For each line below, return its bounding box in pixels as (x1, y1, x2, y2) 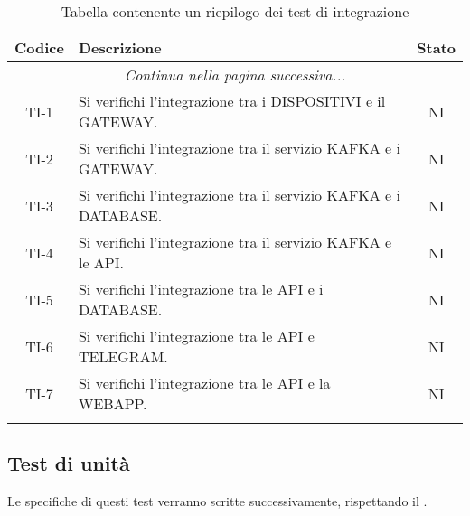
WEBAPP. (78, 393, 147, 414)
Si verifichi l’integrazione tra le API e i (78, 278, 324, 299)
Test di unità (7, 449, 130, 477)
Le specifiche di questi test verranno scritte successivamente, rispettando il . (7, 492, 428, 511)
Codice (14, 37, 64, 58)
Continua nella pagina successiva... (124, 64, 346, 85)
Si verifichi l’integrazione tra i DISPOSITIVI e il (78, 90, 386, 111)
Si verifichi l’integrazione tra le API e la (78, 372, 331, 393)
